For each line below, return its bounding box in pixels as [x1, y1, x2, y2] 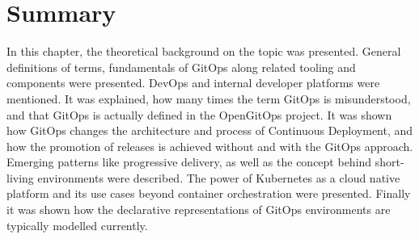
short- [375, 153, 404, 170]
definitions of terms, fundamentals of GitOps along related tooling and [6, 58, 356, 75]
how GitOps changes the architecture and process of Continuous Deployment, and [6, 122, 413, 139]
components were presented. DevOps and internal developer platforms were [6, 74, 380, 91]
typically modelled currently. [6, 216, 148, 233]
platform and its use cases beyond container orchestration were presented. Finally [6, 185, 411, 202]
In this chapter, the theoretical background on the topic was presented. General [6, 43, 401, 60]
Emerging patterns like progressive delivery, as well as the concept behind [6, 153, 372, 170]
